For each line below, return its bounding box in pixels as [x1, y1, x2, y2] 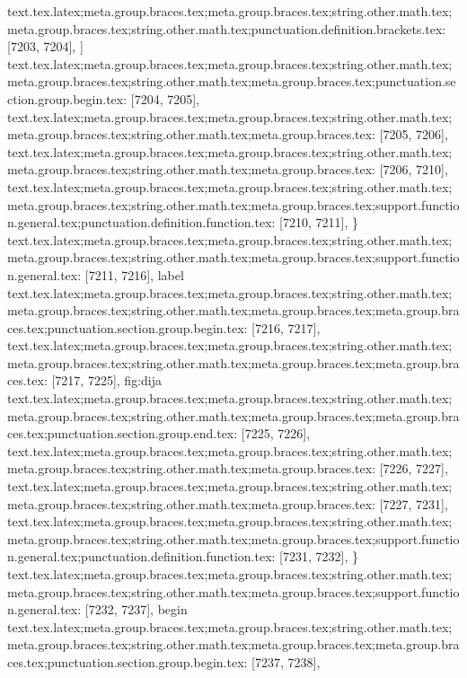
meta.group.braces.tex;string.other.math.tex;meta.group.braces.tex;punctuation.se [7, 72, 456, 91]
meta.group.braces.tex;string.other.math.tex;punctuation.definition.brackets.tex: [7, 19, 446, 38]
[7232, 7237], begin [84, 600, 188, 619]
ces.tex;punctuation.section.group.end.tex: [7, 424, 238, 443]
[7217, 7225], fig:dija [51, 371, 162, 390]
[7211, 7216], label [84, 265, 184, 284]
